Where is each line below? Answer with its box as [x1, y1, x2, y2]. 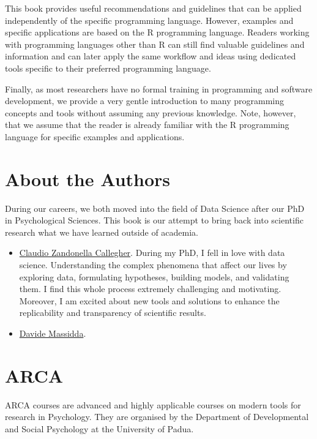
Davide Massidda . [19, 327, 86, 339]
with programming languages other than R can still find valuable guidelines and [5, 37, 305, 50]
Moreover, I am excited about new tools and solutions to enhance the [19, 294, 280, 307]
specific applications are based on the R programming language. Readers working [5, 26, 310, 39]
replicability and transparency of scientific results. [19, 306, 206, 319]
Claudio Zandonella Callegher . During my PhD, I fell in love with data [19, 246, 285, 259]
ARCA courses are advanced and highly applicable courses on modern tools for [5, 398, 301, 411]
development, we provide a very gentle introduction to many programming [5, 94, 284, 107]
